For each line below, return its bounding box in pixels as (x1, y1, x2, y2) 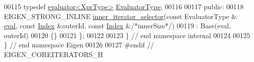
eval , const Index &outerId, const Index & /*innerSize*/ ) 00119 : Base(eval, (4, 21, 231, 31)
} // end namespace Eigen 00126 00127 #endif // (4, 40, 154, 50)
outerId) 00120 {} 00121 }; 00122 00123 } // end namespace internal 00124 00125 (4, 30, 251, 40)
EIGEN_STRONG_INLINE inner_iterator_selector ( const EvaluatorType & (4, 11, 237, 21)
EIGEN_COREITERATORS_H (4, 49, 103, 59)
